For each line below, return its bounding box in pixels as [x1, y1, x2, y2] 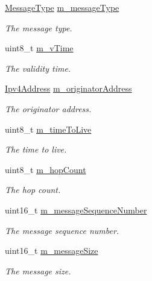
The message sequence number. [5, 224, 119, 236]
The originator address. [5, 102, 92, 115]
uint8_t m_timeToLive [5, 122, 92, 135]
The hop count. [5, 183, 61, 196]
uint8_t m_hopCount [5, 163, 86, 175]
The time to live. [5, 143, 67, 156]
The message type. [5, 21, 72, 34]
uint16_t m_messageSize [5, 244, 98, 257]
